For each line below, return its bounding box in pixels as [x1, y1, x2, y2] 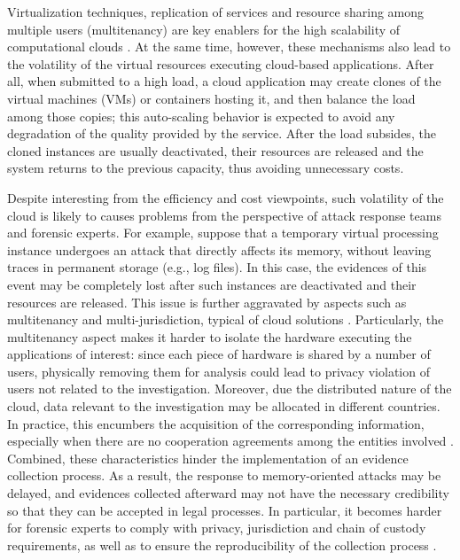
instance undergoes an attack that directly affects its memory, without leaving [7, 240, 432, 259]
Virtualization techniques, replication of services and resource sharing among [7, 3, 425, 20]
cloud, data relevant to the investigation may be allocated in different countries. [7, 397, 441, 416]
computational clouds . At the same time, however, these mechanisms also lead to [7, 37, 451, 56]
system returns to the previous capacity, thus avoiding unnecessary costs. [7, 159, 404, 177]
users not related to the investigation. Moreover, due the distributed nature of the [7, 379, 452, 398]
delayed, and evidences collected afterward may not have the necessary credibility [7, 484, 449, 502]
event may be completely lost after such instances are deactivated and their [7, 275, 417, 293]
